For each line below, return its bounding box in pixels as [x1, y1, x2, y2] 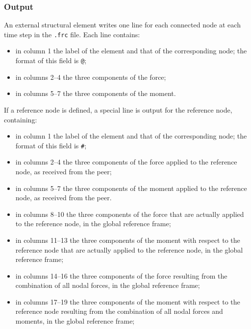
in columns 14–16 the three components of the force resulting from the [15, 270, 227, 281]
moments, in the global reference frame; [15, 316, 135, 326]
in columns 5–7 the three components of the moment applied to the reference [15, 183, 247, 193]
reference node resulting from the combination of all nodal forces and [15, 306, 223, 316]
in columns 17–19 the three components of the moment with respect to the [15, 296, 240, 306]
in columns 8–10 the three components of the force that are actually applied [15, 209, 244, 219]
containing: [4, 114, 37, 124]
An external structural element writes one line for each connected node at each [4, 20, 241, 30]
